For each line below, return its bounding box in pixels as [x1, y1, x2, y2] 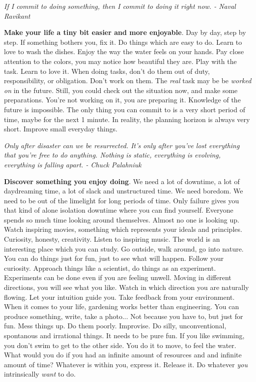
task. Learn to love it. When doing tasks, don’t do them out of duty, [4, 65, 210, 76]
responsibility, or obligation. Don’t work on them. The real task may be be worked [4, 75, 252, 86]
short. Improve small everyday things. [4, 124, 117, 134]
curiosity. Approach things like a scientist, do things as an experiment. [4, 262, 216, 273]
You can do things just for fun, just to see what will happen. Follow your [4, 253, 224, 263]
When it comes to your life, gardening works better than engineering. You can [4, 301, 239, 312]
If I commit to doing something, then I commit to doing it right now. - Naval [4, 1, 236, 11]
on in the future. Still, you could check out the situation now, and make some [4, 85, 238, 95]
